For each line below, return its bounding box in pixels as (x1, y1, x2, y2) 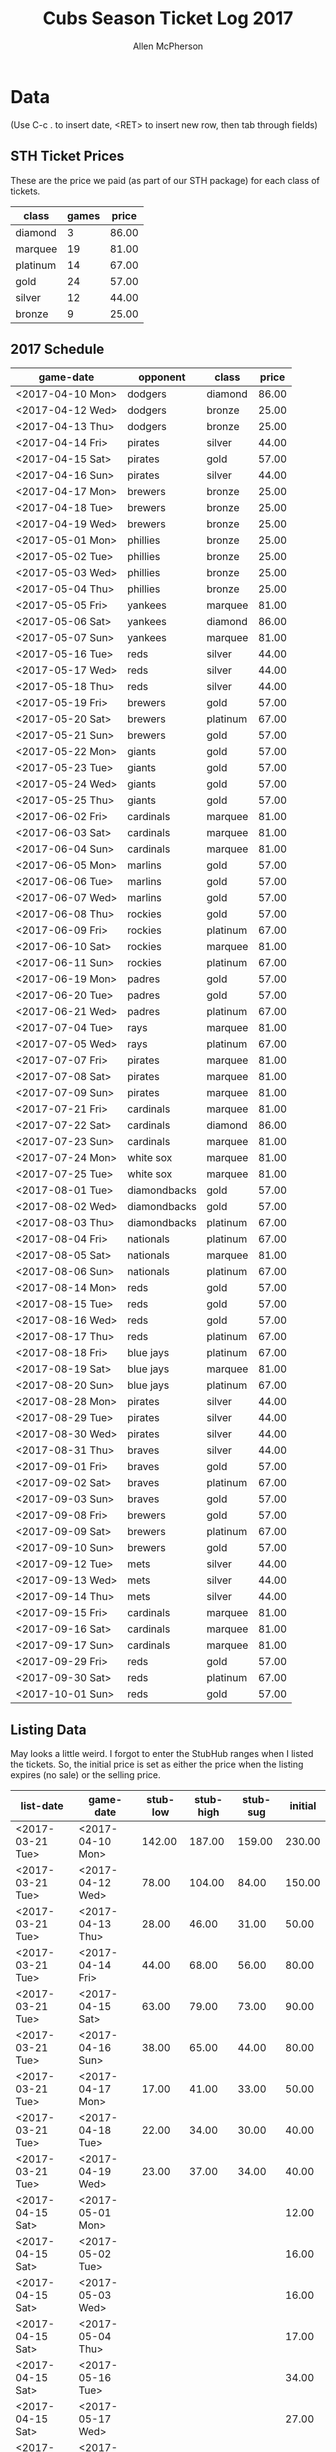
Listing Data (10, 1721, 87, 1738)
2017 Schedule (10, 340, 105, 357)
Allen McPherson (132, 40, 204, 52)
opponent (138, 370, 186, 384)
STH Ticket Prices (10, 148, 125, 165)
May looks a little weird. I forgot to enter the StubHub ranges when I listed (10, 1748, 314, 1760)
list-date (20, 1799, 64, 1813)
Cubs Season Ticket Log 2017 (42, 7, 294, 30)
